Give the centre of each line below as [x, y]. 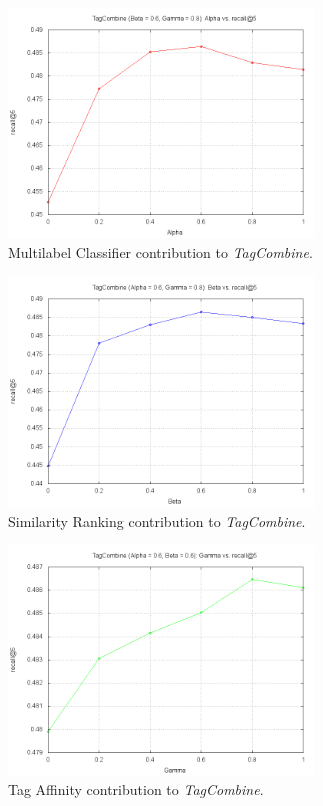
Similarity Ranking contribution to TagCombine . [157, 520]
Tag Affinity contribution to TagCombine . [136, 789]
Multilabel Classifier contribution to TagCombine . [160, 251]
